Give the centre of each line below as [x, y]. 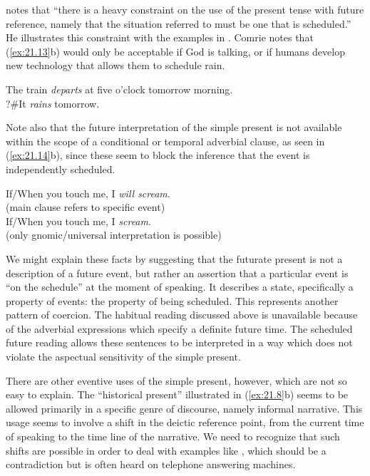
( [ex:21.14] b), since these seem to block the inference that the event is [158, 155]
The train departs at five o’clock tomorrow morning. [119, 89]
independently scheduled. [61, 169]
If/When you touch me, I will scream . [88, 193]
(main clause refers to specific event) [86, 207]
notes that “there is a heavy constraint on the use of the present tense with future [185, 9]
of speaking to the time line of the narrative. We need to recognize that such [173, 436]
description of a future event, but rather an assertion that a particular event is [177, 273]
